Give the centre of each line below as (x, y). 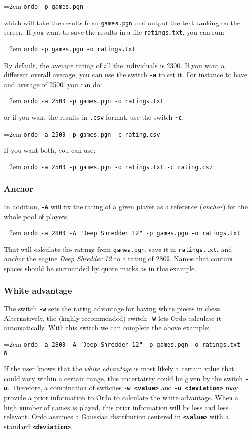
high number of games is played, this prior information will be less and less (116, 407)
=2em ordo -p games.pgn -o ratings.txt (70, 48)
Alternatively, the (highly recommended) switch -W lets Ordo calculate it (113, 318)
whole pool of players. (37, 216)
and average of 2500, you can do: (53, 84)
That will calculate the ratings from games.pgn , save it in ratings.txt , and (118, 249)
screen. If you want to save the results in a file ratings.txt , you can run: (114, 32)
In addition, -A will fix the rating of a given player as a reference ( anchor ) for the (126, 206)
